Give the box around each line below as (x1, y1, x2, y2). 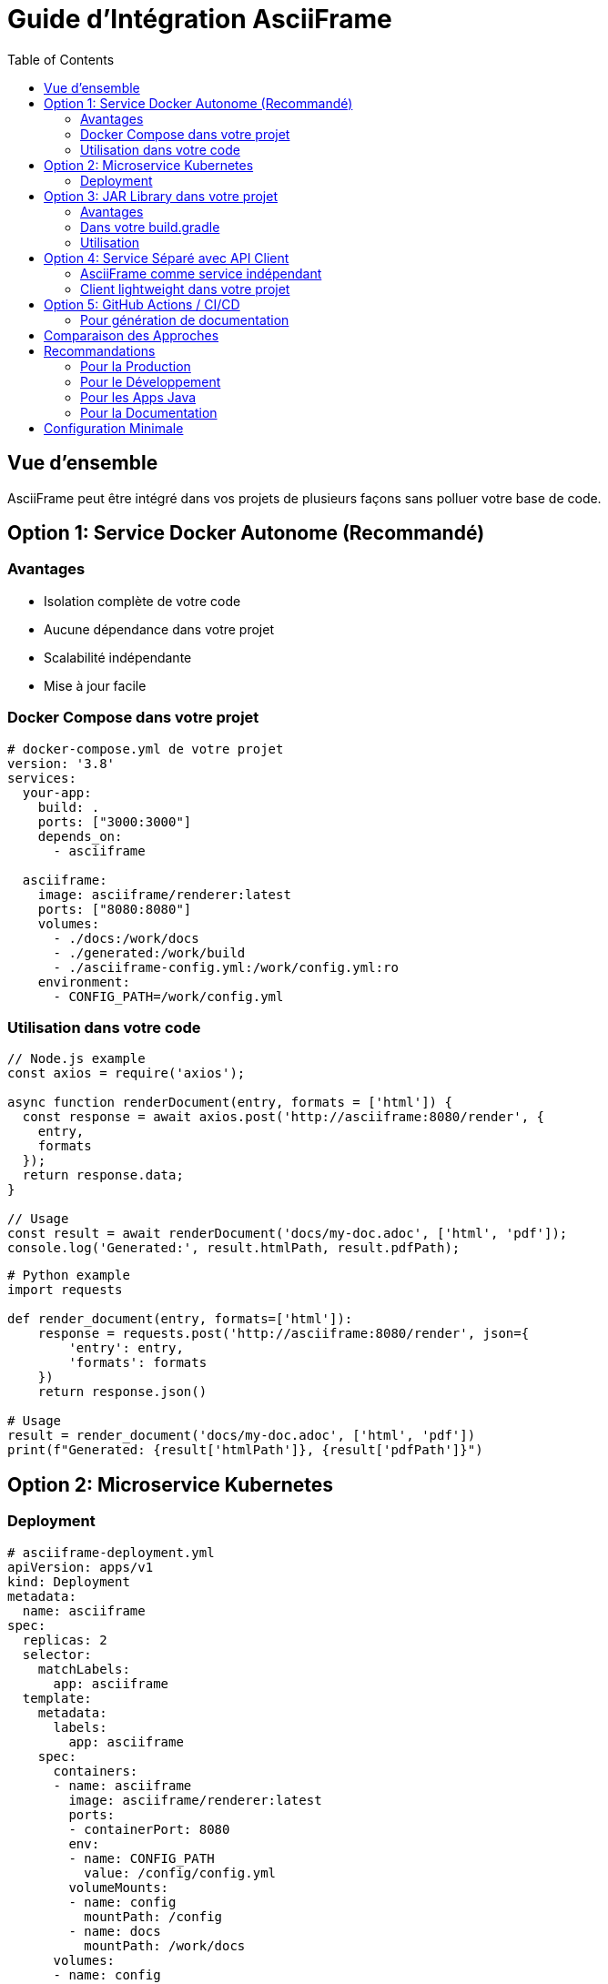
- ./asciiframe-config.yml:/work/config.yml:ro (53, 959, 399, 975)
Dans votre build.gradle (80, 218, 220, 235)
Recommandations (44, 342, 156, 359)
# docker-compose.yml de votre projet (7, 741, 284, 756)
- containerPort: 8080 (68, 1821, 230, 1837)
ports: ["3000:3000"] (37, 814, 192, 829)
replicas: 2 (22, 1632, 107, 1647)
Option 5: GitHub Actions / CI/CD (44, 296, 240, 312)
